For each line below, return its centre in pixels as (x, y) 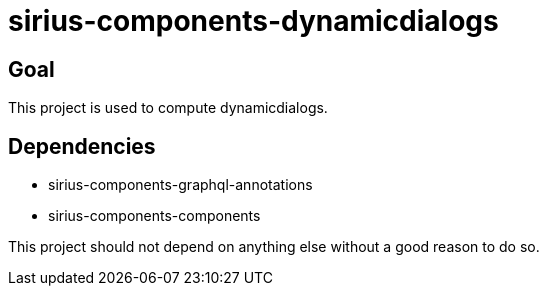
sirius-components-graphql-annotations (180, 185)
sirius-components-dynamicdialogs (253, 21)
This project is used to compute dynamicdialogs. (168, 108)
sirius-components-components (154, 216)
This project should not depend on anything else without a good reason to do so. (274, 247)
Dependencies (82, 146)
